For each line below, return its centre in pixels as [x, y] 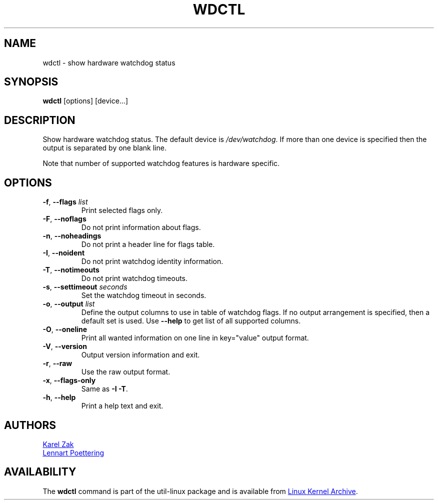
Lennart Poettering [73, 452]
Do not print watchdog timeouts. [134, 278]
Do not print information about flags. [141, 227]
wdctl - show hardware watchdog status [109, 62]
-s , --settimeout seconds [85, 287]
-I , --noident [64, 253]
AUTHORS [30, 425]
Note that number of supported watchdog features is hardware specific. [161, 163]
